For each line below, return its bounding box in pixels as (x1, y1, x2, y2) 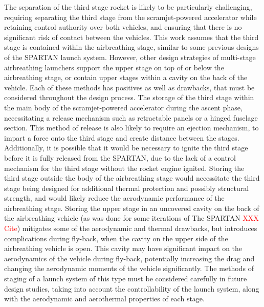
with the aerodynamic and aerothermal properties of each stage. (4, 293, 205, 304)
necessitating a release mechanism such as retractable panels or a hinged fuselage (4, 112, 258, 123)
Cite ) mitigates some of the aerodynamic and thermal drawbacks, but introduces (4, 223, 257, 234)
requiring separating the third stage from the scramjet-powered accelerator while (4, 11, 257, 22)
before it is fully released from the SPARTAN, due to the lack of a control (4, 152, 236, 163)
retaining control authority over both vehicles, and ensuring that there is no (4, 22, 242, 32)
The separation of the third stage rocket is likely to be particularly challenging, (4, 2, 252, 12)
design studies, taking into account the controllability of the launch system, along (4, 283, 259, 294)
